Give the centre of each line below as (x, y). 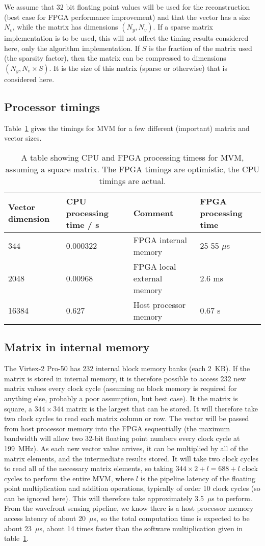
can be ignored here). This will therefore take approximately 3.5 (104, 498)
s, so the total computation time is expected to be (171, 518)
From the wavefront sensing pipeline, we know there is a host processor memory (129, 508)
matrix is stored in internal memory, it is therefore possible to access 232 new (125, 378)
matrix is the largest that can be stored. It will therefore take (162, 408)
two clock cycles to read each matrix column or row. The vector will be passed (127, 418)
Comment (153, 213)
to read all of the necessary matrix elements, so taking (89, 468)
